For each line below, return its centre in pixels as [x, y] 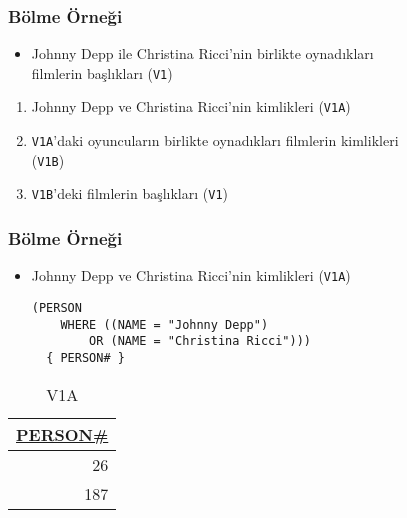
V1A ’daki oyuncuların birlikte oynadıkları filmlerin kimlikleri [215, 140]
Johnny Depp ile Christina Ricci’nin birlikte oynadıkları [202, 53]
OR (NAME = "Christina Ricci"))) [200, 341]
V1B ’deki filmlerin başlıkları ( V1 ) [130, 193]
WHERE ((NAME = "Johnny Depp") [164, 324]
